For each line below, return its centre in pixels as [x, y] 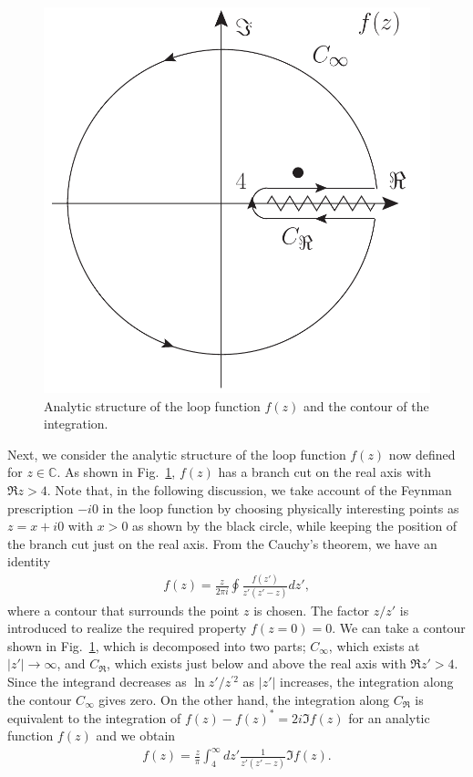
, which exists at [374, 645]
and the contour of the [366, 405]
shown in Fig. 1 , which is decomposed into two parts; [157, 645]
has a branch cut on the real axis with [325, 472]
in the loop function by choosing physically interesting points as [281, 508]
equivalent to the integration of [94, 717]
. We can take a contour [399, 628]
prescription [41, 508]
